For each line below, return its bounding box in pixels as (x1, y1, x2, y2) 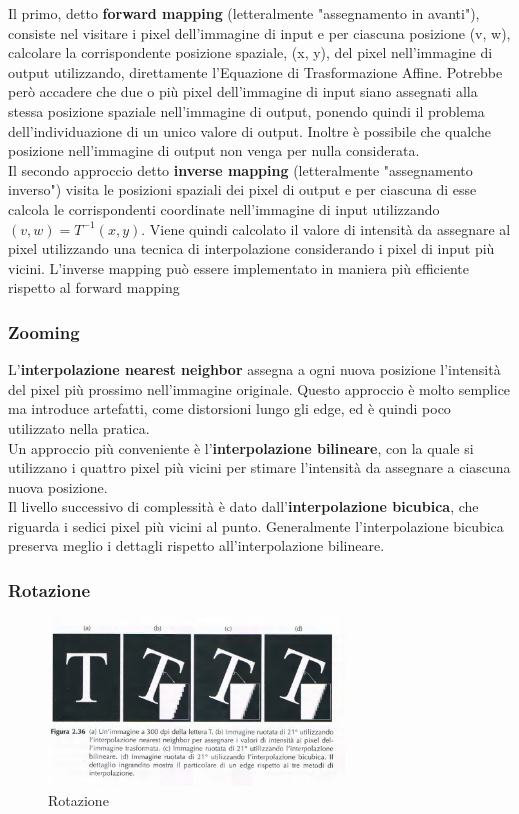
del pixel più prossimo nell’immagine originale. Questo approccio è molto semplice (8, 378, 511, 399)
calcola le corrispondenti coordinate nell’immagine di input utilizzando (8, 198, 440, 219)
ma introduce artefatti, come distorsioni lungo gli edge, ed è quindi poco (8, 398, 451, 419)
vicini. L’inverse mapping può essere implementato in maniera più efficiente (8, 257, 469, 278)
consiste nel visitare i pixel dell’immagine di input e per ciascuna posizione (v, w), (8, 22, 511, 43)
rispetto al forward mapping (8, 277, 180, 298)
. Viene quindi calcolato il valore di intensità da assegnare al (141, 218, 511, 239)
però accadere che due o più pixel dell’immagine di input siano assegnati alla (8, 81, 478, 102)
